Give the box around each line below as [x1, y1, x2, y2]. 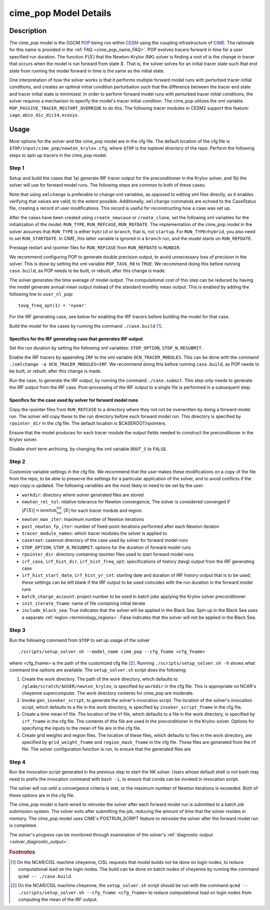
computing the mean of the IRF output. [18, 896, 98, 902]
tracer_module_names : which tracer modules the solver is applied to [21, 530, 167, 536]
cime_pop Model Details [9, 8, 111, 19]
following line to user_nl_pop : [9, 291, 73, 297]
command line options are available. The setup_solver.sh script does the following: [9, 667, 187, 673]
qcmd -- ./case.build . [18, 873, 72, 879]
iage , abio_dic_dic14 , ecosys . [9, 112, 79, 118]
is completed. [9, 822, 37, 828]
